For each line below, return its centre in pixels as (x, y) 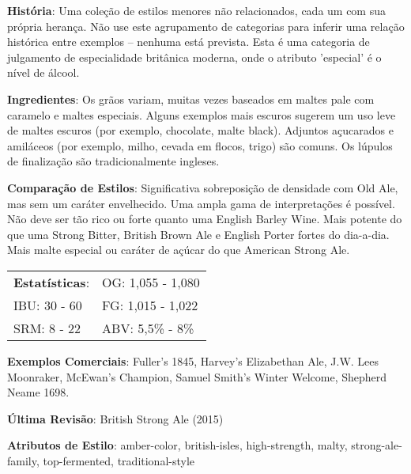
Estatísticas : (52, 282)
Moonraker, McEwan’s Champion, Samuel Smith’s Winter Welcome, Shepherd (197, 376)
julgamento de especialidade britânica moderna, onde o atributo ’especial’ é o (194, 57)
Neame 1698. (38, 392)
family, (23, 460)
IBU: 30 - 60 (48, 305)
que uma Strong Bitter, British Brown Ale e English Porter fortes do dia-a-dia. (198, 234)
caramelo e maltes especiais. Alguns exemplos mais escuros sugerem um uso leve (202, 114)
